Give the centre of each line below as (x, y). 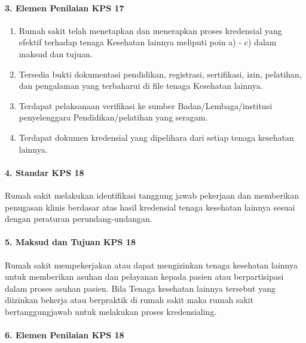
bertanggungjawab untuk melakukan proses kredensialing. (111, 311)
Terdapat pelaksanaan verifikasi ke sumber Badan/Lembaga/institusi (146, 105)
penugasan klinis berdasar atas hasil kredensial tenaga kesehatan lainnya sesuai (150, 207)
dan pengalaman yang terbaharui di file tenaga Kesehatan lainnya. (141, 86)
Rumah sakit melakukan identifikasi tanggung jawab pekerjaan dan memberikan (152, 195)
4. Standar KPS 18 (45, 172)
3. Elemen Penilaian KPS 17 (65, 7)
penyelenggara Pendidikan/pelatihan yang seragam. (113, 117)
